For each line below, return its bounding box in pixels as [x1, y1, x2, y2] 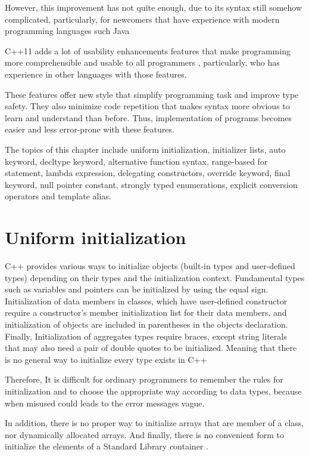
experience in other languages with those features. [5, 67, 187, 80]
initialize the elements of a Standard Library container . [5, 440, 208, 452]
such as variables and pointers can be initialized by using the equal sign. [5, 283, 269, 295]
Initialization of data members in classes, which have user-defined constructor [5, 294, 288, 307]
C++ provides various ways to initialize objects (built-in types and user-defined [5, 260, 295, 272]
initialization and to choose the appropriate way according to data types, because [5, 384, 302, 397]
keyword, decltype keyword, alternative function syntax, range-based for [5, 155, 268, 167]
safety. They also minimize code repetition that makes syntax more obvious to [5, 100, 290, 112]
